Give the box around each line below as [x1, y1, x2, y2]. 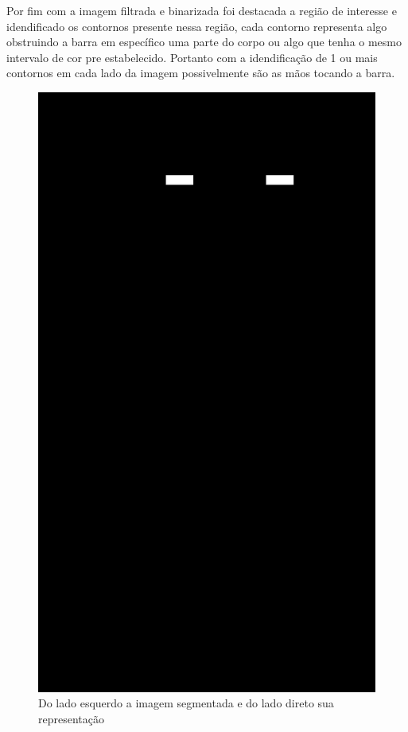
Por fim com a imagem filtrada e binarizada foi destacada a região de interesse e [6, 2, 397, 18]
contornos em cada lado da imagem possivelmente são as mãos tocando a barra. [6, 64, 395, 81]
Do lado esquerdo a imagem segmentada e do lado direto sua [38, 695, 334, 711]
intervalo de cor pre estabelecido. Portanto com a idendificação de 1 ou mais [6, 49, 378, 65]
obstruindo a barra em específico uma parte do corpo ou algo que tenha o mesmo [6, 33, 402, 50]
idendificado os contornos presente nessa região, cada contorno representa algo [6, 18, 387, 34]
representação [38, 710, 104, 726]
